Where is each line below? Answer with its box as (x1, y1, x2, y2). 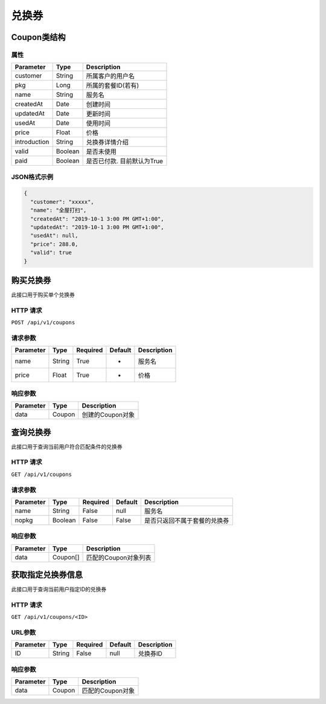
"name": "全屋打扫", (30, 207, 87, 214)
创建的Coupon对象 (81, 411, 135, 419)
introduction (14, 138, 50, 146)
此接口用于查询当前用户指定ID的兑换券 (11, 585, 107, 593)
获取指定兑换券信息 (11, 570, 83, 580)
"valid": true (30, 249, 72, 256)
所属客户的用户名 (86, 72, 135, 80)
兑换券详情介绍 (86, 138, 129, 146)
